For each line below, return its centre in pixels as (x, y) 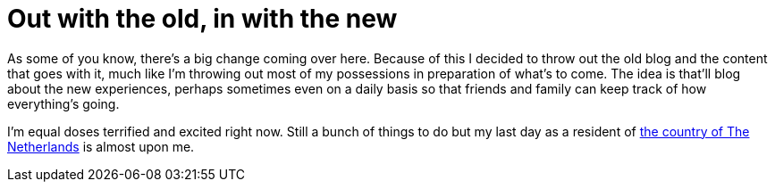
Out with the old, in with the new (202, 19)
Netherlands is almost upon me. (101, 146)
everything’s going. (63, 103)
